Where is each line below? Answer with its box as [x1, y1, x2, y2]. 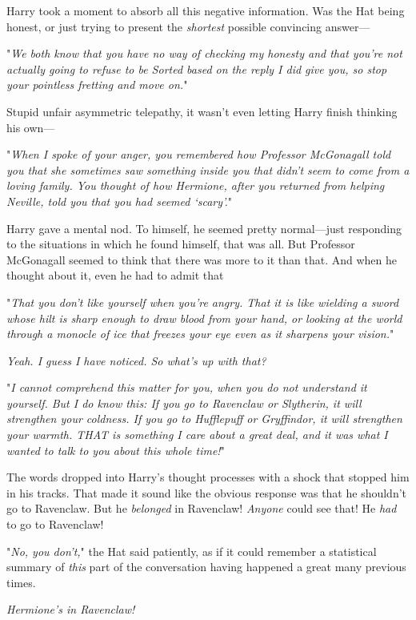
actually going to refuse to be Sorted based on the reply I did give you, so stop [6, 60, 387, 77]
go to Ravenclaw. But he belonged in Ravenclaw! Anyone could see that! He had [6, 500, 397, 517]
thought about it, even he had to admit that [6, 267, 224, 284]
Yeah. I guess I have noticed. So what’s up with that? [6, 352, 266, 368]
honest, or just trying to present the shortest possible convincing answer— [6, 18, 370, 34]
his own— [6, 119, 55, 135]
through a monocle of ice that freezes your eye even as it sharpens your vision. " [6, 325, 394, 342]
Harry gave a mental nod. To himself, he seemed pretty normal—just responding [6, 219, 402, 236]
